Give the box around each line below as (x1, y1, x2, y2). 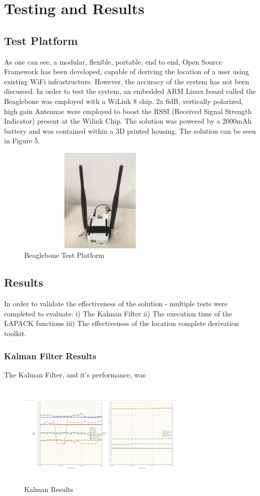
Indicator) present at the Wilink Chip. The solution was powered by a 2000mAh (4, 116, 252, 126)
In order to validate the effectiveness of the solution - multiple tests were (4, 298, 228, 309)
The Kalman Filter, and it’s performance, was (4, 369, 146, 379)
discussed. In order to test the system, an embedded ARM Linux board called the (4, 86, 256, 96)
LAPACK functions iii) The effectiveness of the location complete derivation (4, 318, 239, 328)
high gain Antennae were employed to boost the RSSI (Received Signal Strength (4, 105, 252, 116)
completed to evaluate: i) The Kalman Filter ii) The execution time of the (4, 308, 232, 318)
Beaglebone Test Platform (24, 250, 105, 260)
